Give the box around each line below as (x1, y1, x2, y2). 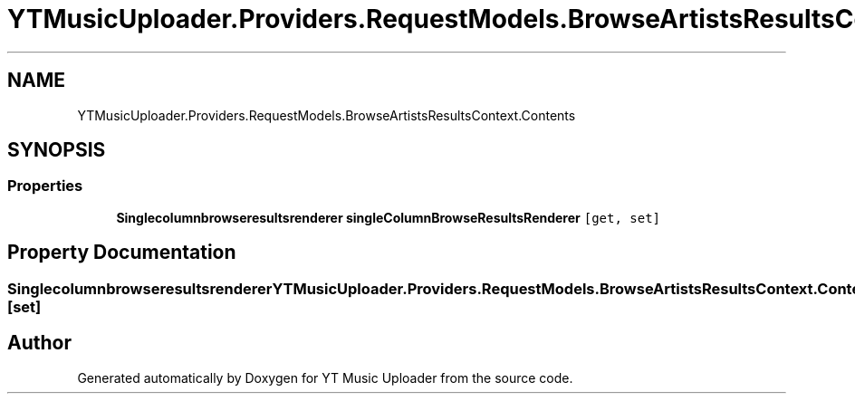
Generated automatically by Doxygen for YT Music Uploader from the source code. (77, 369, 573, 386)
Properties (7, 177, 83, 196)
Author (7, 331, 72, 355)
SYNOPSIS (7, 138, 106, 162)
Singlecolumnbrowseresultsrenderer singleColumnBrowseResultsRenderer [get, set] (116, 209, 660, 225)
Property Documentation (7, 241, 236, 264)
